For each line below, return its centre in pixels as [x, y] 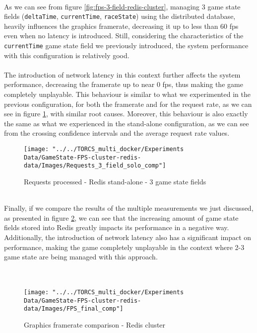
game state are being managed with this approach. [81, 257]
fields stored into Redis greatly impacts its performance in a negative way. [117, 227]
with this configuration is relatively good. [67, 55]
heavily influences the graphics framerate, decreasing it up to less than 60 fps [121, 26]
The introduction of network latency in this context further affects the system [122, 74]
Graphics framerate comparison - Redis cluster [95, 324]
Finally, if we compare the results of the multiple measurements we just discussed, [129, 208]
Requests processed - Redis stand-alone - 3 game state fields [115, 181]
